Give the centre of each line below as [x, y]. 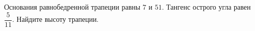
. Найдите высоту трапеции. [56, 19]
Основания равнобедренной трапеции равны [72, 7]
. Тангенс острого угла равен [206, 7]
